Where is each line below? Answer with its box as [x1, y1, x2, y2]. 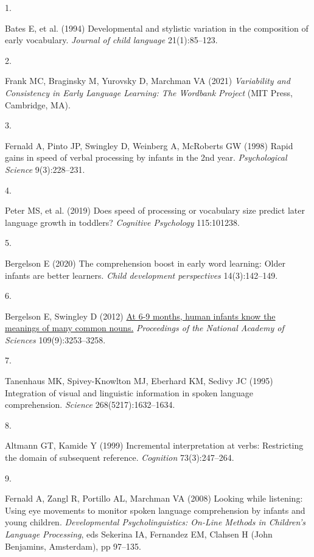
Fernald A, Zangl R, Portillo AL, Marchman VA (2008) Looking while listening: [5, 492, 303, 505]
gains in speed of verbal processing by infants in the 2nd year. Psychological [5, 151, 287, 164]
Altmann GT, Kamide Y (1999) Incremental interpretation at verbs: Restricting [5, 439, 304, 452]
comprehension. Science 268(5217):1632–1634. [5, 398, 175, 411]
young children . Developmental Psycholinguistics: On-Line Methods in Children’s [5, 516, 305, 528]
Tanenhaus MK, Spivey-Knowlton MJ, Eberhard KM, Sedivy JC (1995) [5, 374, 273, 387]
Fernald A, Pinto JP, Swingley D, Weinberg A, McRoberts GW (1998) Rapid [5, 139, 293, 152]
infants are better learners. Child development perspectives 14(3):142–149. [5, 268, 278, 281]
